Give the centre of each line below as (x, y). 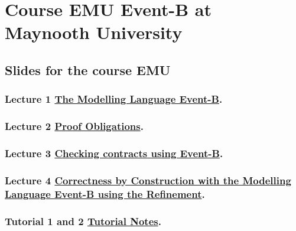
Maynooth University (94, 32)
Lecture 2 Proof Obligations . (74, 126)
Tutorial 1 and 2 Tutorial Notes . (83, 221)
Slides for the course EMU (88, 69)
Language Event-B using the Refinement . (105, 193)
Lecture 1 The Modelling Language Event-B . (114, 99)
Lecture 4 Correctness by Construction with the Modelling (148, 180)
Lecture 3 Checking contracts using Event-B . (114, 153)
